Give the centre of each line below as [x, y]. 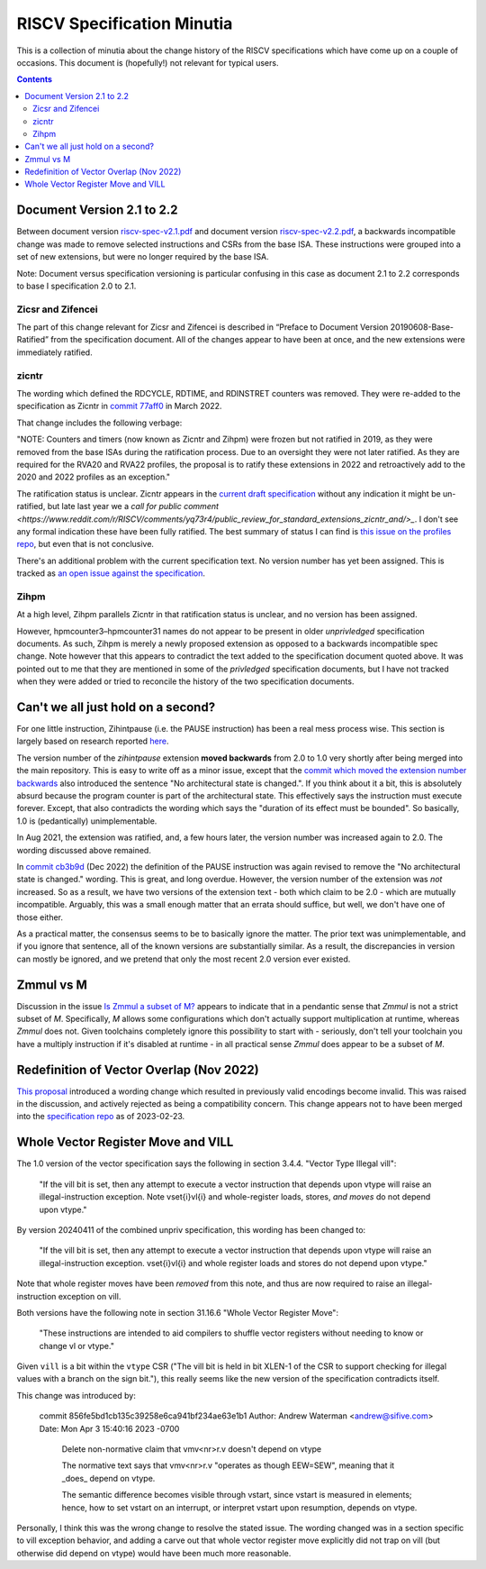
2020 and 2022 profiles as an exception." [94, 477]
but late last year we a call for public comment [133, 506]
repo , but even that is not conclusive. [85, 544]
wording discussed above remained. [84, 850]
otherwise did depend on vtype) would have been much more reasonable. [154, 1553]
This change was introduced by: [76, 1395]
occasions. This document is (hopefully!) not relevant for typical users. [148, 62]
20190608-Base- [422, 327]
